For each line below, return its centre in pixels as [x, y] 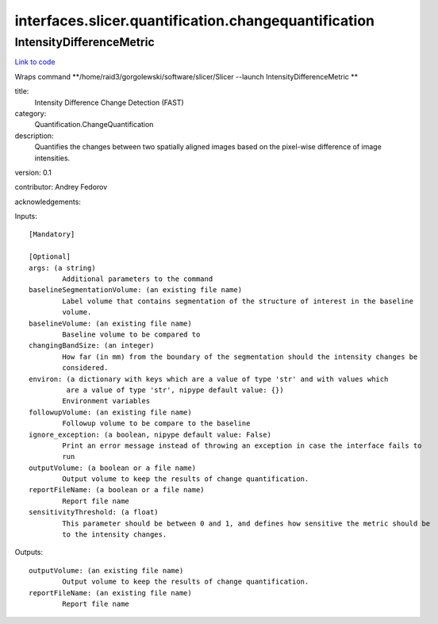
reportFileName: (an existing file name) [110, 593]
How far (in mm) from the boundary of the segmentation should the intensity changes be [240, 356]
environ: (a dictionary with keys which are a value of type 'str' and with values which [209, 379]
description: [35, 136]
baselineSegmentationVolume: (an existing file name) [135, 290]
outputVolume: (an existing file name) [106, 570]
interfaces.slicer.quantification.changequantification [195, 21]
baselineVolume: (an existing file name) [110, 323]
